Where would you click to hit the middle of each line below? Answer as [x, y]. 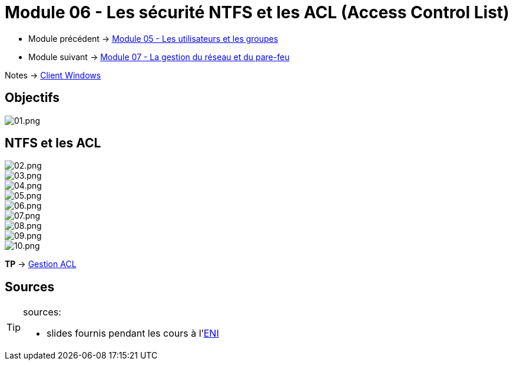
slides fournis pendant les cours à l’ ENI [133, 333]
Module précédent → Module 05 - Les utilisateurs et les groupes [153, 38]
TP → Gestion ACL [41, 264]
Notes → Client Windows [53, 75]
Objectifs [32, 98]
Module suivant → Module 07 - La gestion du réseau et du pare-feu [159, 57]
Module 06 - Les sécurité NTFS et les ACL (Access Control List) [257, 12]
